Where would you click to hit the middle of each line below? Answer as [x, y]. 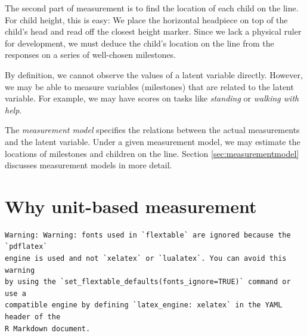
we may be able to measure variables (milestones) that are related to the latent [149, 86]
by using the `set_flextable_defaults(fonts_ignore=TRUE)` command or [148, 282]
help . [13, 110]
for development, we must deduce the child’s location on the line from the [139, 43]
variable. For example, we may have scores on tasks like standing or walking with [152, 98]
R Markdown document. [48, 329]
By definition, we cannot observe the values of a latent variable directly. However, [154, 74]
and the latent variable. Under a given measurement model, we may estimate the [153, 141]
